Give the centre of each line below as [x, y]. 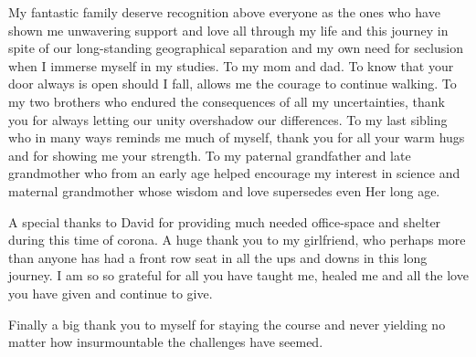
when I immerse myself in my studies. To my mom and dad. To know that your [231, 65]
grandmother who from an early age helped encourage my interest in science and [234, 173]
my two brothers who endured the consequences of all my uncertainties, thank [227, 101]
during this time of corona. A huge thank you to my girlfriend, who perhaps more [237, 240]
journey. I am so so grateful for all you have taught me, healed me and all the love [238, 275]
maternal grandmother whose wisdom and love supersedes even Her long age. [224, 190]
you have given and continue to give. [111, 293]
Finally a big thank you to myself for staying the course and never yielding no [227, 324]
